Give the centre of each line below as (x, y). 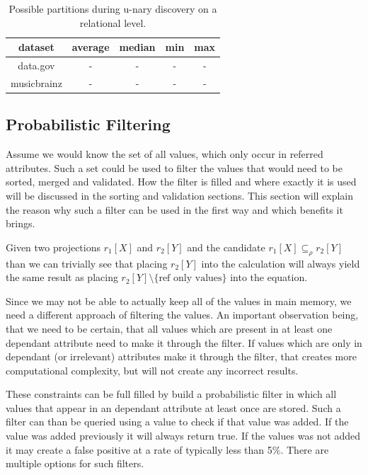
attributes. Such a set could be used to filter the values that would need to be (174, 167)
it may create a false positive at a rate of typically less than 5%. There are (167, 449)
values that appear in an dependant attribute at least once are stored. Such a (173, 407)
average (91, 47)
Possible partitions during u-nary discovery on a (113, 8)
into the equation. (269, 277)
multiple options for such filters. (75, 463)
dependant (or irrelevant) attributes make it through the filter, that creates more (181, 356)
